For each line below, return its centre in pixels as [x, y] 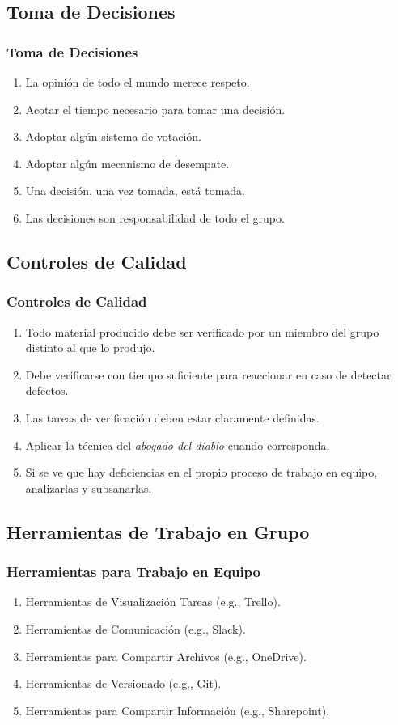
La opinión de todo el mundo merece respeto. [138, 82]
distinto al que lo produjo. [90, 348]
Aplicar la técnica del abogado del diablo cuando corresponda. [178, 445]
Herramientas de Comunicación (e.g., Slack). [135, 628]
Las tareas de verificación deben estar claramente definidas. [172, 417]
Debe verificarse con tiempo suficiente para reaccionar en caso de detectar [208, 374]
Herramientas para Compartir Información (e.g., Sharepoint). [178, 710]
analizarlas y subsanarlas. [89, 488]
